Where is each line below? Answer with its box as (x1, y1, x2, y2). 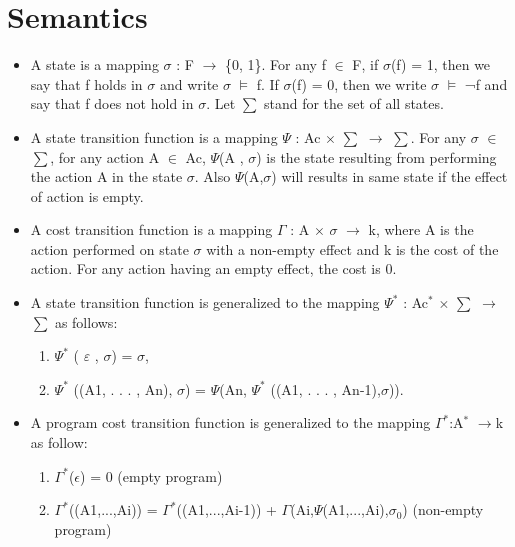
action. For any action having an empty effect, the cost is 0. (30, 258, 397, 279)
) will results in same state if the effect (271, 166, 508, 187)
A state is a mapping (30, 54, 159, 75)
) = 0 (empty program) (80, 465, 223, 486)
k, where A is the (368, 219, 474, 240)
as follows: (54, 311, 118, 332)
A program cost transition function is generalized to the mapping (30, 412, 431, 433)
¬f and (464, 73, 508, 94)
